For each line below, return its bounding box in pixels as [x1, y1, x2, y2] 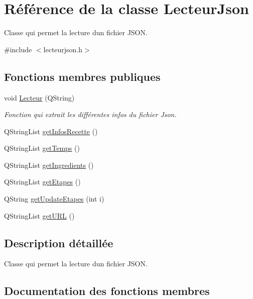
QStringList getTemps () [4, 143, 80, 153]
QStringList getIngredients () [4, 159, 94, 170]
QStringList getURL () [4, 210, 75, 221]
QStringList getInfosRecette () [4, 126, 98, 136]
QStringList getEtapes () [4, 176, 81, 187]
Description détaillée [4, 235, 113, 250]
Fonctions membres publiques [4, 68, 161, 84]
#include [4, 44, 32, 54]
